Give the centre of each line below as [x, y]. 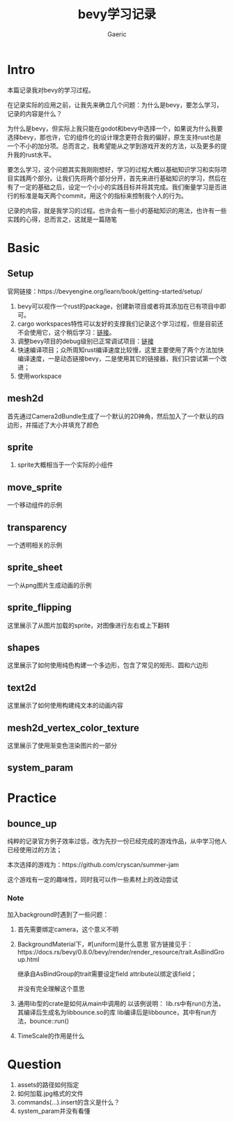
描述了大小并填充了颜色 [65, 425]
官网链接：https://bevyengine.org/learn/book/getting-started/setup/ [105, 291]
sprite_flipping [39, 607]
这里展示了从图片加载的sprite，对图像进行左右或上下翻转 [89, 625]
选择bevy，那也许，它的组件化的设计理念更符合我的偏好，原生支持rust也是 [114, 137]
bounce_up [32, 823]
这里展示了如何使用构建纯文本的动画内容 [65, 706]
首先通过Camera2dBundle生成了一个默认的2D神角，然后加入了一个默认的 [112, 416]
